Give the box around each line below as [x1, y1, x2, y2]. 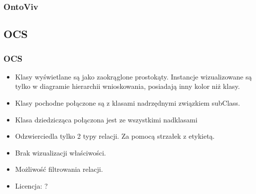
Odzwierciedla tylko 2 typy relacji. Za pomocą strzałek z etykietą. [15, 131, 215, 141]
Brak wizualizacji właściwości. [15, 147, 106, 157]
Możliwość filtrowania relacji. [15, 164, 103, 174]
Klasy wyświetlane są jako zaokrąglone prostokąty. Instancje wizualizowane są [15, 71, 252, 81]
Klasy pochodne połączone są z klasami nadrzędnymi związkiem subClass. [15, 98, 240, 108]
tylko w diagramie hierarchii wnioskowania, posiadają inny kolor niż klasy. [15, 81, 240, 91]
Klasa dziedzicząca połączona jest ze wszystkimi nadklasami [15, 114, 198, 124]
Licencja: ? [15, 181, 48, 191]
